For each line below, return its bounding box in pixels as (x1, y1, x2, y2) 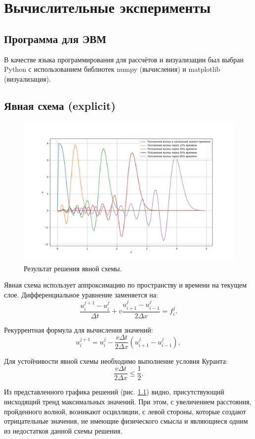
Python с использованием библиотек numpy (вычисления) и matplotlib (4, 64, 220, 74)
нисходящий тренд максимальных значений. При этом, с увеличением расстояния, (4, 396, 252, 406)
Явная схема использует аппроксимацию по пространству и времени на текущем (4, 280, 247, 290)
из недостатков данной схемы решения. (4, 425, 123, 436)
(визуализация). (4, 73, 51, 84)
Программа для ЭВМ (4, 31, 107, 46)
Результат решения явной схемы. (24, 263, 122, 273)
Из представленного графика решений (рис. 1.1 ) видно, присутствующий (4, 387, 224, 397)
